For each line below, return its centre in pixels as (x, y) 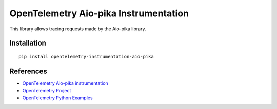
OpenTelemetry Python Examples (57, 98)
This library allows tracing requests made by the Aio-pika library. (78, 29)
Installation (28, 43)
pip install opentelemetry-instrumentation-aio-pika (86, 57)
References (28, 71)
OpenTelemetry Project (47, 91)
